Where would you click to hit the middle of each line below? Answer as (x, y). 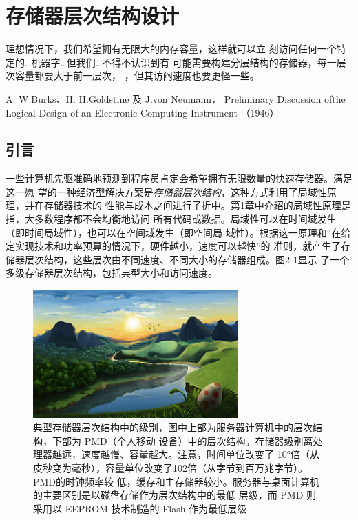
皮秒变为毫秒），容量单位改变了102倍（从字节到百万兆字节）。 (170, 467)
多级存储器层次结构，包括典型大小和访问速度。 (112, 273)
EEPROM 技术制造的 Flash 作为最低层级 (156, 508)
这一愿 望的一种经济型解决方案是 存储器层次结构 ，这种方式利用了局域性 (166, 191)
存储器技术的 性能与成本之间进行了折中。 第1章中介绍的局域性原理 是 (197, 205)
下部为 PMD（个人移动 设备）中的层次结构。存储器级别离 (182, 440)
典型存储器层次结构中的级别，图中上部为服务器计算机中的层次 (173, 427)
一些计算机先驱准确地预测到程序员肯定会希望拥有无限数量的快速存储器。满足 (179, 178)
